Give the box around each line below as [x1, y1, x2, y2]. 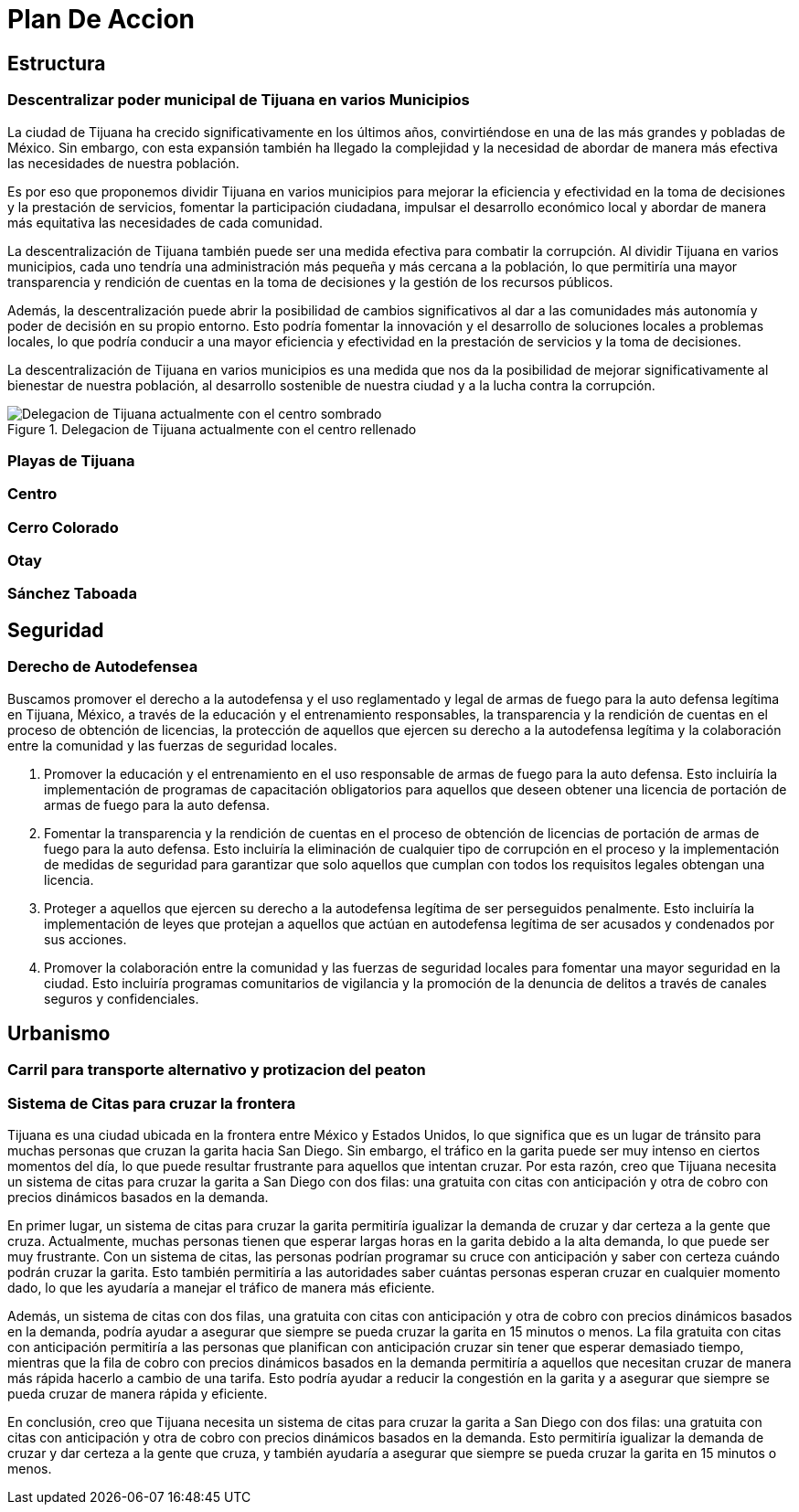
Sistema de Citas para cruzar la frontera [7, 1093, 296, 1113]
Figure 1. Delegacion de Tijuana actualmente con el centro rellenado [7, 421, 417, 437]
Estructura [7, 51, 106, 75]
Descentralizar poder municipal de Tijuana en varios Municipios [7, 91, 470, 110]
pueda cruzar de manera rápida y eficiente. [7, 1386, 268, 1402]
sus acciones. [44, 931, 127, 947]
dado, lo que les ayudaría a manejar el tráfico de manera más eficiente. [7, 1280, 435, 1296]
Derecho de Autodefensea [7, 657, 198, 676]
